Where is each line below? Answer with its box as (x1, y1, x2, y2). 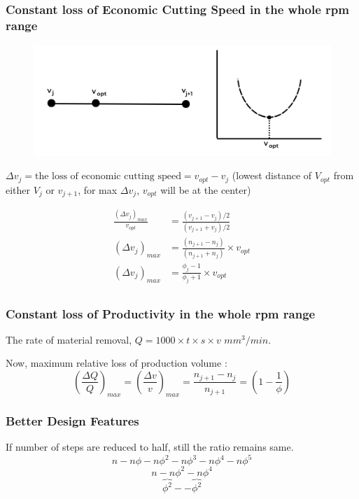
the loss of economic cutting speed (34, 171, 181, 182)
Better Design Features (6, 412, 139, 429)
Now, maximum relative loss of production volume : (6, 356, 227, 370)
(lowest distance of (232, 168, 312, 183)
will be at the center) (160, 182, 251, 197)
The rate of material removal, (6, 332, 132, 346)
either (6, 182, 31, 197)
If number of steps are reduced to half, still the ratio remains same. (6, 440, 294, 454)
